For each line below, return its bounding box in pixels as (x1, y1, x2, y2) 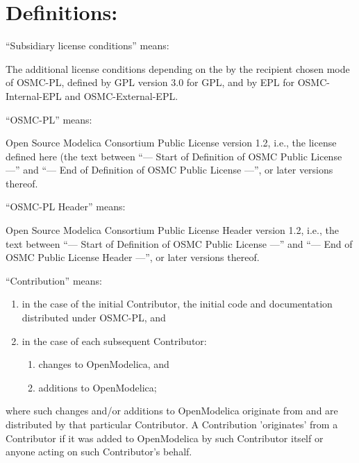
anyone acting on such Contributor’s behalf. (6, 444, 192, 459)
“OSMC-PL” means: (6, 112, 92, 126)
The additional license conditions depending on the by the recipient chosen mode (6, 61, 350, 76)
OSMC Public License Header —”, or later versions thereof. (6, 250, 260, 264)
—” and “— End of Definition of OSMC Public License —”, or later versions (6, 162, 333, 177)
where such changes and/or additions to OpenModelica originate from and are (6, 403, 338, 418)
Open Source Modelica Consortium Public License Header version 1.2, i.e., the (6, 223, 339, 237)
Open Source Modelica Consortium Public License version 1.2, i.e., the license (6, 135, 337, 150)
